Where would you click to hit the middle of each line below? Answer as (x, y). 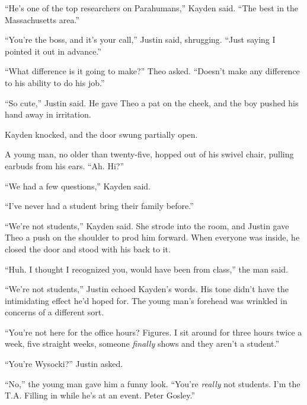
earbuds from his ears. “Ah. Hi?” (65, 165)
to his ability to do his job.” (55, 82)
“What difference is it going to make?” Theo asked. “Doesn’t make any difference (152, 71)
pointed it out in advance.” (53, 51)
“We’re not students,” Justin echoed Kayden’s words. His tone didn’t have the (147, 289)
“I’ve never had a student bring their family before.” (99, 206)
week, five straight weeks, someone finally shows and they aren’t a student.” (142, 344)
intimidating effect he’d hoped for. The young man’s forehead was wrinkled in (146, 300)
